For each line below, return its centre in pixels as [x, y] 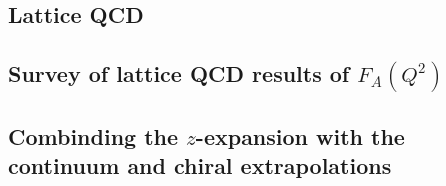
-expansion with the [300, 135]
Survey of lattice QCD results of [179, 73]
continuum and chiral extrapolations [200, 165]
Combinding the [93, 135]
